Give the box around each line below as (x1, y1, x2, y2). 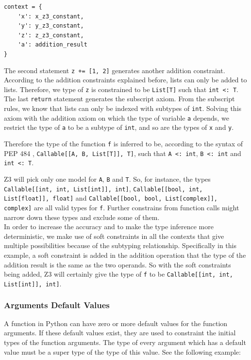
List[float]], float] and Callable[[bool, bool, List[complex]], (4, 193, 218, 203)
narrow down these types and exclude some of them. (4, 212, 160, 222)
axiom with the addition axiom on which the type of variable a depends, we (4, 112, 229, 123)
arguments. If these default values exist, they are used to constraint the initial (4, 328, 236, 338)
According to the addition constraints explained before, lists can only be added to (4, 75, 247, 85)
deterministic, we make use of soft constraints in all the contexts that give (4, 231, 224, 241)
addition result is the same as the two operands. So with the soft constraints (4, 259, 231, 269)
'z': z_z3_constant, (17, 31, 84, 39)
